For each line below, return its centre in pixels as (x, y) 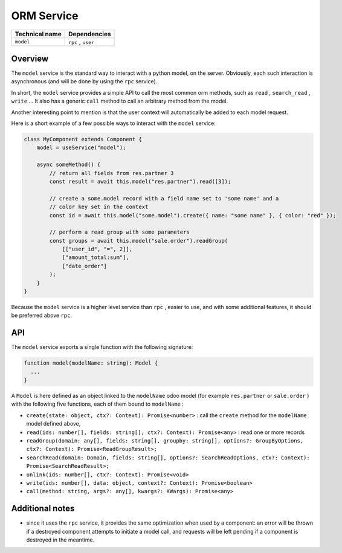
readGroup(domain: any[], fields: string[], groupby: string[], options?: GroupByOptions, (165, 441)
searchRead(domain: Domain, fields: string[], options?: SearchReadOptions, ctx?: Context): (168, 458)
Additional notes (43, 509)
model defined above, (53, 424)
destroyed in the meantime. (60, 540)
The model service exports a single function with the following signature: (102, 347)
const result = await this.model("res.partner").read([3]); (140, 181)
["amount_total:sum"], (95, 257)
